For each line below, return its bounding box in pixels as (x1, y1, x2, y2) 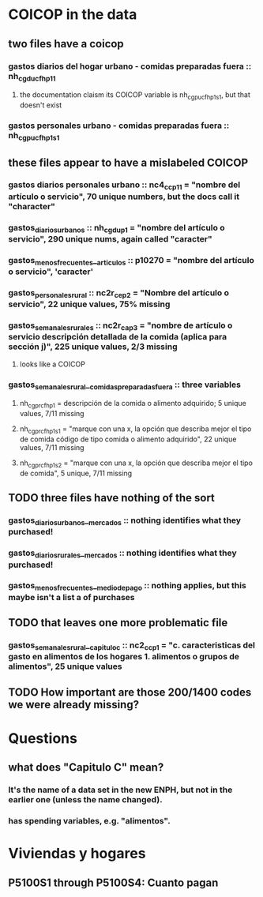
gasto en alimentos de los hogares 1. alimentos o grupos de (8, 651, 239, 662)
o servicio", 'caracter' (8, 266, 93, 277)
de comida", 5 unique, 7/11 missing (19, 468, 133, 478)
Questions (8, 729, 77, 747)
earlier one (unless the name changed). (8, 794, 163, 805)
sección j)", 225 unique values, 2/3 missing (8, 341, 178, 352)
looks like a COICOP (19, 359, 85, 369)
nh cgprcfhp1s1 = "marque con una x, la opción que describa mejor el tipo (19, 424, 252, 435)
